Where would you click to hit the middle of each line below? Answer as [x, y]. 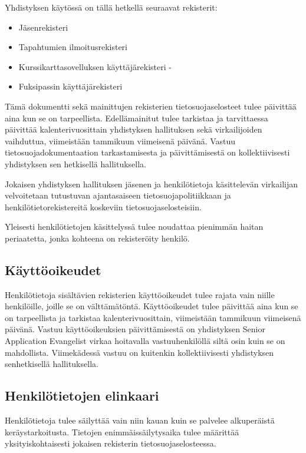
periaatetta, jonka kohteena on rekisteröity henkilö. [97, 238]
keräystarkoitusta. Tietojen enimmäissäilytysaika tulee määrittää [122, 431]
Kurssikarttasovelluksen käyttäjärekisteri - [95, 66]
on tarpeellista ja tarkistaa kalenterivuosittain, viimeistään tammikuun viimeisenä [153, 317]
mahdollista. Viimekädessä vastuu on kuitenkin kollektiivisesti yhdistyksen [139, 352]
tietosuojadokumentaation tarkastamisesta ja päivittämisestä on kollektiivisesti [147, 152]
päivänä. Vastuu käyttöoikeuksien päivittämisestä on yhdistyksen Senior [135, 329]
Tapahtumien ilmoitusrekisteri [73, 47]
